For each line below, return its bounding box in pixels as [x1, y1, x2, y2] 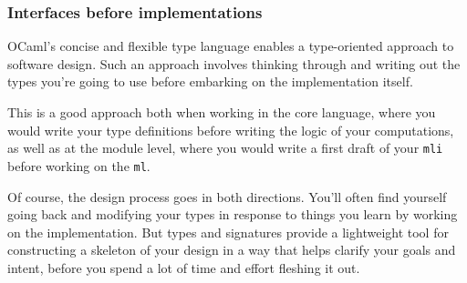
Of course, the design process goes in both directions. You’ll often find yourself [7, 187, 447, 206]
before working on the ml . [7, 156, 150, 175]
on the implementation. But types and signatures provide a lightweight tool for [7, 222, 449, 241]
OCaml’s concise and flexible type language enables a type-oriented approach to [7, 36, 454, 56]
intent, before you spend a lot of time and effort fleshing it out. [7, 258, 360, 277]
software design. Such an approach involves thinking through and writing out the [7, 54, 461, 73]
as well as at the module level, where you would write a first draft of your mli [7, 138, 443, 157]
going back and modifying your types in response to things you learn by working [7, 205, 458, 224]
